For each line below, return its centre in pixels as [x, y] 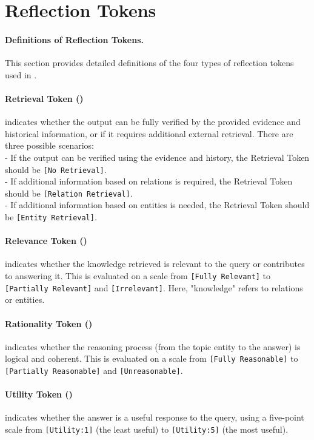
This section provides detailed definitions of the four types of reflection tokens [149, 63]
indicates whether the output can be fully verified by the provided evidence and [153, 122]
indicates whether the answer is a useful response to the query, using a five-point [155, 417]
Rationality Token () [49, 323]
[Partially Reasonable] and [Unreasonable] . [94, 371]
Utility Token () [39, 394]
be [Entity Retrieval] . [51, 217]
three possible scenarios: [49, 145]
